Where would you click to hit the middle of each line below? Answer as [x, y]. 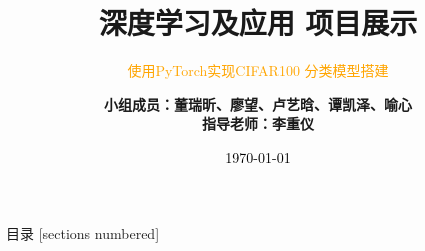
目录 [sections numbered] [83, 232]
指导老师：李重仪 [258, 123]
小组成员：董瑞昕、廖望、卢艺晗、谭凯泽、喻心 [258, 103]
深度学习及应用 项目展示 [258, 22]
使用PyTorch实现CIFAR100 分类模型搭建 [258, 70]
